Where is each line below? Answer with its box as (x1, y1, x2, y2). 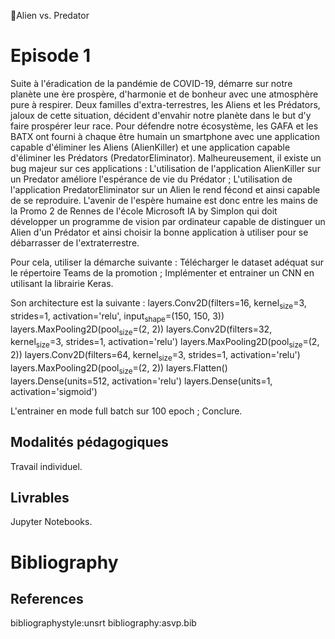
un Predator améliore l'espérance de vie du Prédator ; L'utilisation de (10, 173, 293, 185)
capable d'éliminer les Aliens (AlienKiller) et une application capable (10, 141, 291, 153)
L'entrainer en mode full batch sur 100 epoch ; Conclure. (10, 405, 243, 417)
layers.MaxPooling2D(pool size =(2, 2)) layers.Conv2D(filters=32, (10, 323, 273, 337)
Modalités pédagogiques (10, 434, 169, 451)
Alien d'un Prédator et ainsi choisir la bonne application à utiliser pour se (10, 226, 309, 238)
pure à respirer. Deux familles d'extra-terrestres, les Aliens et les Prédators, (10, 98, 321, 110)
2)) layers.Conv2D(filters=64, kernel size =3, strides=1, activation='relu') (10, 349, 301, 363)
